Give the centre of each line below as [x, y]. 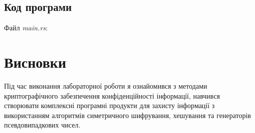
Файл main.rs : [26, 28]
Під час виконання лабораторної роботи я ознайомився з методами [106, 85]
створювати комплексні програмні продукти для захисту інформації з [109, 105]
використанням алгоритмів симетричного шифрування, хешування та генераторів [127, 115]
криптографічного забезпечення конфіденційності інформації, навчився [112, 95]
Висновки [35, 62]
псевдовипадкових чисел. [42, 125]
